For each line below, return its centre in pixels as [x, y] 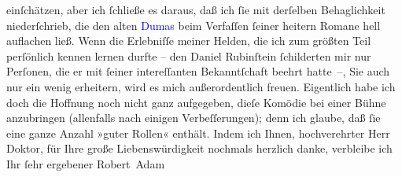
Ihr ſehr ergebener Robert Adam [86, 163]
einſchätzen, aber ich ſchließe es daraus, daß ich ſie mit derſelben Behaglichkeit [196, 9]
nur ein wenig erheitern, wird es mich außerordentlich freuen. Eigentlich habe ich [201, 86]
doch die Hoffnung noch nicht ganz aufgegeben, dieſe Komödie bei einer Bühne [196, 102]
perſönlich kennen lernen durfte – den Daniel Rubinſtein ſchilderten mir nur [189, 55]
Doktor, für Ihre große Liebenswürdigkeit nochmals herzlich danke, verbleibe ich [199, 148]
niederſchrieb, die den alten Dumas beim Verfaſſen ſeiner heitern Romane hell [194, 25]
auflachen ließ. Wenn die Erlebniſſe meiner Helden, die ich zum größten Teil [189, 41]
